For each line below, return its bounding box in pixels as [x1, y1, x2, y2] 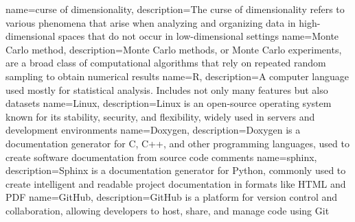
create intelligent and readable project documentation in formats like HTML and [5, 176, 346, 190]
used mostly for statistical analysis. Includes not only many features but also [5, 82, 328, 97]
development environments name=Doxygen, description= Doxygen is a [5, 123, 301, 137]
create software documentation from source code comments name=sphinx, [5, 149, 317, 164]
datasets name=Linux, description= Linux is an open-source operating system [5, 96, 332, 110]
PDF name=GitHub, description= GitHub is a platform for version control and [5, 190, 338, 204]
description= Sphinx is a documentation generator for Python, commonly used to [5, 163, 346, 177]
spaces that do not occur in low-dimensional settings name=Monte [58, 29, 339, 43]
